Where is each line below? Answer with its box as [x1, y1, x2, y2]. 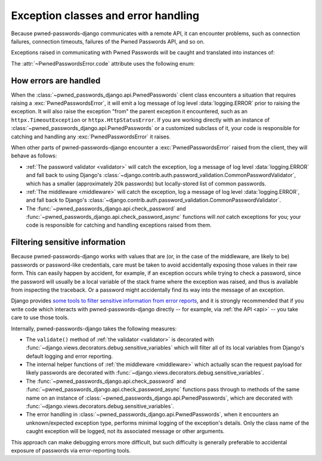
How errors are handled [11, 75, 101, 86]
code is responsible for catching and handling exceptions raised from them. [26, 221, 212, 229]
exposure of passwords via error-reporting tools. [11, 447, 131, 454]
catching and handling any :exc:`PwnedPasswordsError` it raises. [11, 133, 171, 140]
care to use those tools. [11, 314, 69, 321]
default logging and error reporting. [26, 352, 113, 360]
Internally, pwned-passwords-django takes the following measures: [11, 325, 177, 332]
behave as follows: [11, 152, 57, 159]
